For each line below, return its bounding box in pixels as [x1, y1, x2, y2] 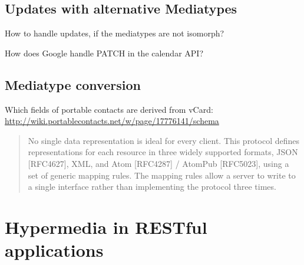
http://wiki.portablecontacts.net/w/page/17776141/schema [5, 115, 219, 127]
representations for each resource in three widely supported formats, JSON [28, 146, 298, 158]
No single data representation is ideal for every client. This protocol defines [28, 134, 300, 146]
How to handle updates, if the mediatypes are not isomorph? [5, 27, 224, 39]
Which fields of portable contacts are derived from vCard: [5, 103, 213, 115]
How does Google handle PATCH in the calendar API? [5, 46, 203, 59]
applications [5, 238, 104, 262]
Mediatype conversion [5, 75, 141, 93]
